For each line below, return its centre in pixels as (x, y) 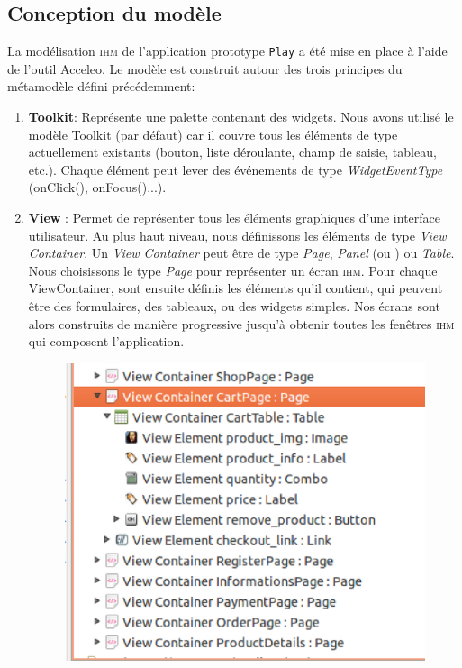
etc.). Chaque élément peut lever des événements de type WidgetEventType (236, 169)
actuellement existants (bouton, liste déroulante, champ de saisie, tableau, (232, 152)
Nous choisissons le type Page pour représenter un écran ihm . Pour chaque (233, 270)
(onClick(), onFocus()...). (97, 187)
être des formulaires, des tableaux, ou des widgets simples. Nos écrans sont (234, 305)
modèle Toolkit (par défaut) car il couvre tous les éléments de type (213, 134)
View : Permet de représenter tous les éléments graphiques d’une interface (234, 218)
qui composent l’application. (106, 341)
